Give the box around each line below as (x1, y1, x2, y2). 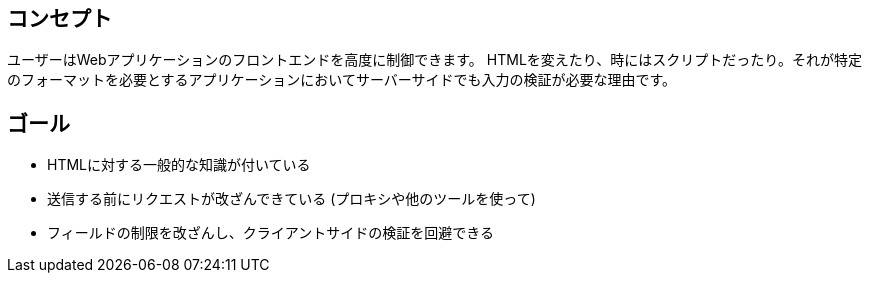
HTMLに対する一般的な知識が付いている (47, 156, 311, 174)
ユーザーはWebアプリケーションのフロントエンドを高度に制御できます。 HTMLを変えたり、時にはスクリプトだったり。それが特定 (7, 51, 862, 69)
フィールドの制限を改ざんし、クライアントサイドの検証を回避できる (47, 224, 494, 242)
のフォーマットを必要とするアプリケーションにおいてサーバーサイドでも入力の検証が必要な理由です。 (7, 71, 677, 89)
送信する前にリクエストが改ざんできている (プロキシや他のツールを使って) (47, 190, 536, 208)
